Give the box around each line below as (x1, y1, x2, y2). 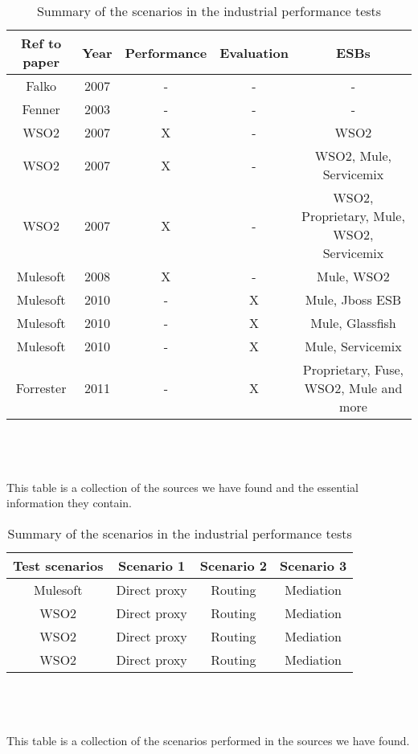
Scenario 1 (117, 555, 186, 575)
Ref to (20, 34, 62, 52)
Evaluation (219, 43, 289, 62)
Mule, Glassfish (310, 313, 396, 332)
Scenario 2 (199, 555, 267, 575)
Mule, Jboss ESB (305, 290, 402, 309)
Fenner (22, 100, 60, 118)
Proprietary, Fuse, (302, 360, 404, 379)
